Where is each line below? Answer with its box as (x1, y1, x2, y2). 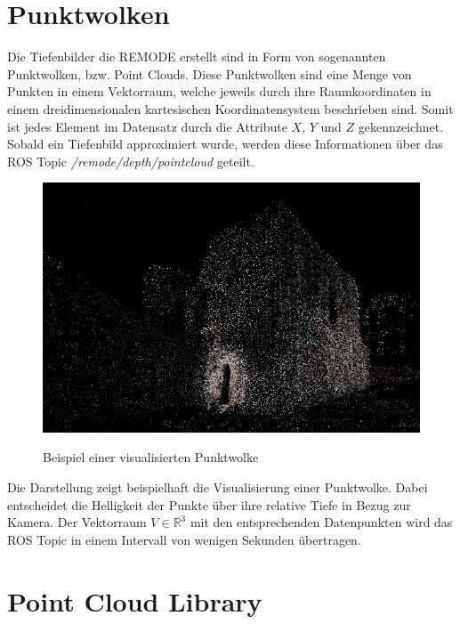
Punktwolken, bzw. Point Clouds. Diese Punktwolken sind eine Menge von (7, 64, 412, 83)
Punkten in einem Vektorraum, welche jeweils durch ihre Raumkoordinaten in (7, 82, 432, 101)
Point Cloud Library (7, 582, 262, 619)
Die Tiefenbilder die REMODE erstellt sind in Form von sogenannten (7, 47, 386, 66)
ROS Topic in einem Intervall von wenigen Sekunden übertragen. (7, 530, 361, 548)
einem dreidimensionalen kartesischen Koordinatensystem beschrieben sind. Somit (7, 99, 454, 118)
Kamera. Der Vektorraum (7, 513, 147, 531)
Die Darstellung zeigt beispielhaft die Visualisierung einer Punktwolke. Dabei (7, 478, 428, 497)
